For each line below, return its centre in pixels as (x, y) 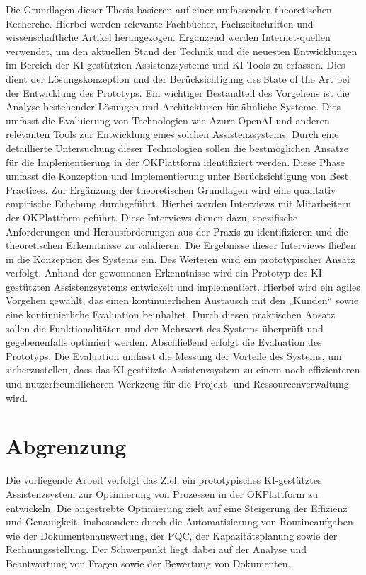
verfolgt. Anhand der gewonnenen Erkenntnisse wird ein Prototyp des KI (164, 273)
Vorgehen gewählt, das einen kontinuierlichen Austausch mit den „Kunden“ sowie (182, 300)
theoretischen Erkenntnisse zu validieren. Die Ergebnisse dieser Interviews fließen (181, 245)
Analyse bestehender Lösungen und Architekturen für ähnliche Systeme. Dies (173, 106)
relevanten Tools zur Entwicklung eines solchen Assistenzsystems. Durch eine (172, 134)
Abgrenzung (66, 446)
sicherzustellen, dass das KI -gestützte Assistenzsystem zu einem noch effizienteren (183, 370)
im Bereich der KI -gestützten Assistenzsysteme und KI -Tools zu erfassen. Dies (176, 65)
